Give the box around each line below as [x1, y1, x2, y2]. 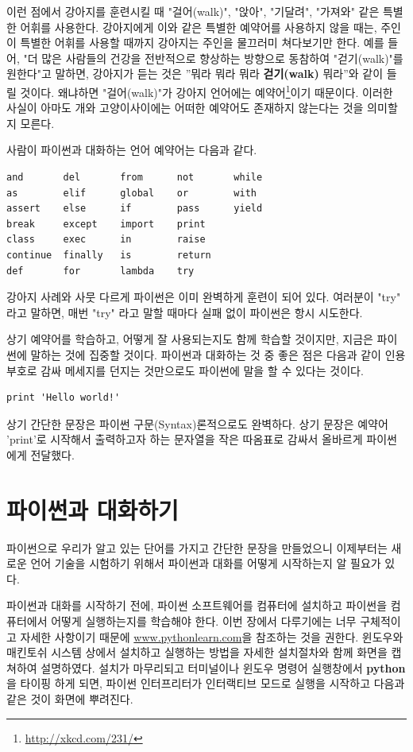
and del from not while [6, 172, 263, 183]
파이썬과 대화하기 [6, 493, 179, 525]
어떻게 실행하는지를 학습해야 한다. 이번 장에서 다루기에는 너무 [51, 613, 357, 629]
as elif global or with [6, 187, 257, 199]
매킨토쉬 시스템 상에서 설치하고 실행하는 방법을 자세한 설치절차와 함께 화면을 [6, 644, 388, 661]
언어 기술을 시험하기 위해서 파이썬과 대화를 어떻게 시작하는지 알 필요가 [30, 555, 381, 572]
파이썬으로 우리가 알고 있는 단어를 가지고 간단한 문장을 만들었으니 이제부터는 [6, 539, 388, 556]
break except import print [6, 218, 206, 230]
